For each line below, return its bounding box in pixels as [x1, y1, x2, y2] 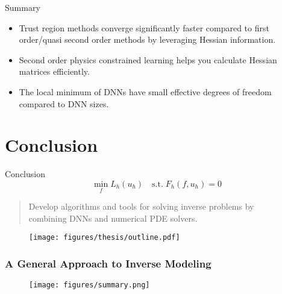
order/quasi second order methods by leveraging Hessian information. [19, 33, 276, 46]
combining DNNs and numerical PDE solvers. [28, 211, 198, 224]
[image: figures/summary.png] [29, 281, 150, 290]
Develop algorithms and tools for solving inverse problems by [28, 200, 254, 213]
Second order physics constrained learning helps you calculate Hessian [19, 53, 277, 66]
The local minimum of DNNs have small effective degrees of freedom [19, 85, 272, 98]
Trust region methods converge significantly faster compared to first [19, 21, 269, 34]
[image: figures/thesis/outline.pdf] [29, 233, 180, 242]
